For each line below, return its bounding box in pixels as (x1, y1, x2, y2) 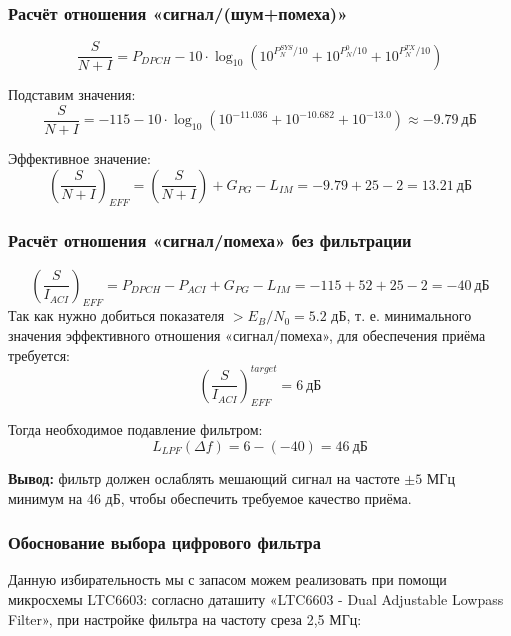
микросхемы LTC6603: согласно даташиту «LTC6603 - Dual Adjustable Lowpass (8, 589, 504, 610)
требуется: (8, 344, 70, 365)
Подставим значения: (8, 84, 136, 105)
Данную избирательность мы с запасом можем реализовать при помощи (8, 569, 447, 590)
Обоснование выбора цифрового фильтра (8, 530, 321, 555)
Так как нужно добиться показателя (8, 305, 225, 326)
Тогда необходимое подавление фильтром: (8, 419, 263, 440)
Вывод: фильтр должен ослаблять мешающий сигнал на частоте (8, 468, 400, 489)
